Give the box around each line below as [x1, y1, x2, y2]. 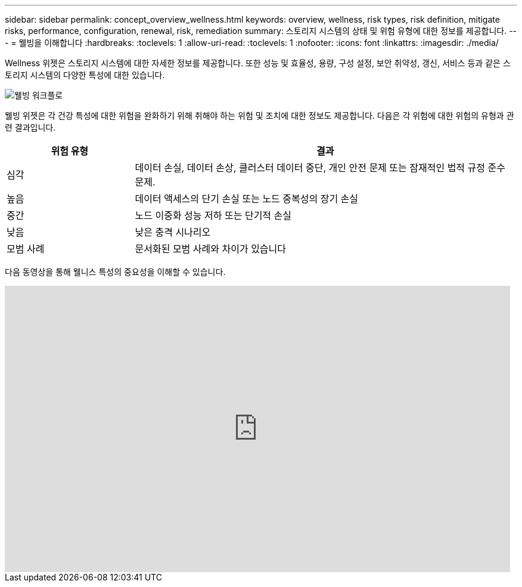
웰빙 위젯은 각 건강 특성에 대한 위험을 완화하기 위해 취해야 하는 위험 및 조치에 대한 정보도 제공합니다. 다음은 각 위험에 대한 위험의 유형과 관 [5, 110, 514, 121]
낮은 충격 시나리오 [135, 226, 211, 238]
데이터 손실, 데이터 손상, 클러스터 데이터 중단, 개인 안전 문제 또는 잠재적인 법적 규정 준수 [135, 162, 505, 174]
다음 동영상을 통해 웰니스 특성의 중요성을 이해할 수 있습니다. [5, 267, 226, 277]
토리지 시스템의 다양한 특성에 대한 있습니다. [5, 70, 165, 80]
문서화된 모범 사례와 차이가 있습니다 [135, 243, 287, 255]
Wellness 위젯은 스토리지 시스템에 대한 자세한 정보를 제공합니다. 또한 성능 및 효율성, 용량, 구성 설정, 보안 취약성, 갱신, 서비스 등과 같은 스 [5, 58, 511, 68]
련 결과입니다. [5, 122, 56, 132]
